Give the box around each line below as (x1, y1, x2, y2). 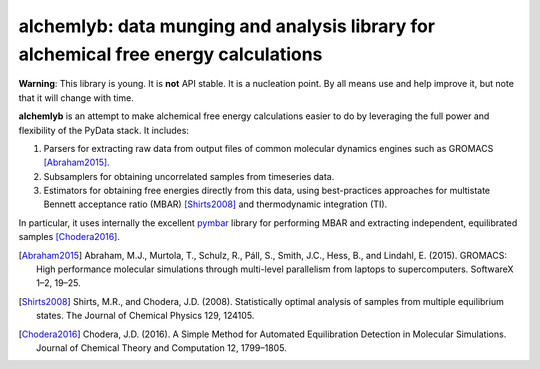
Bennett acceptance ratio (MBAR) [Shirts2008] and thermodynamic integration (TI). (43, 198, 388, 210)
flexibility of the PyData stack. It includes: (18, 124, 190, 136)
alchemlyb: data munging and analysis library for (18, 15, 435, 37)
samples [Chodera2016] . (18, 231, 120, 243)
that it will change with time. (18, 91, 134, 104)
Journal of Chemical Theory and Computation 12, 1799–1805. (36, 341, 287, 354)
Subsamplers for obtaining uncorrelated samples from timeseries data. (43, 170, 335, 182)
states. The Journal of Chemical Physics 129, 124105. (36, 310, 255, 322)
